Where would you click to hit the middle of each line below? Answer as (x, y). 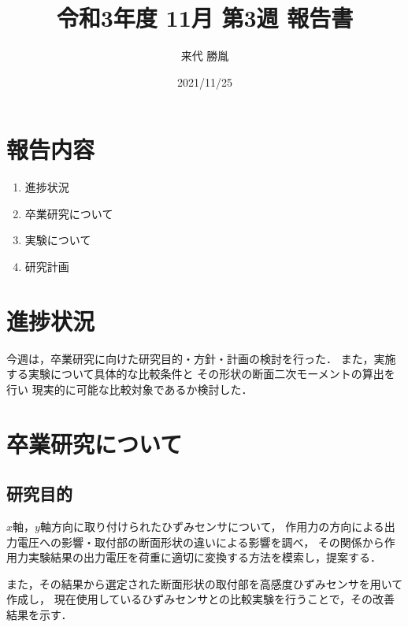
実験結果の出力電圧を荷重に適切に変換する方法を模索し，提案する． (204, 557)
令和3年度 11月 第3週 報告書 (205, 18)
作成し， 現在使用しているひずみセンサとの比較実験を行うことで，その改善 (201, 599)
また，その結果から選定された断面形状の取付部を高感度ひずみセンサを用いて (205, 583)
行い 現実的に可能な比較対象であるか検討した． (130, 389)
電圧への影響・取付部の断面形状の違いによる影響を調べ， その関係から (200, 542)
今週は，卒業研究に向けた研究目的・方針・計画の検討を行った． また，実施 (201, 358)
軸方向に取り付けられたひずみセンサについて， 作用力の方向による (212, 527)
